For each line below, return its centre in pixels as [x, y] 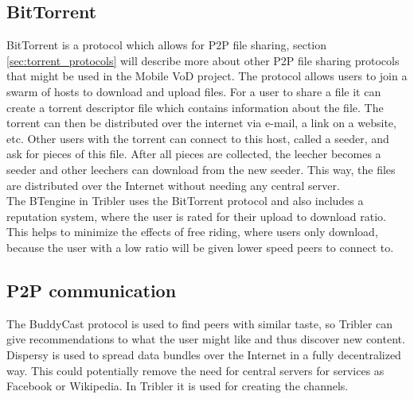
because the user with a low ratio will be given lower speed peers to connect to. [200, 247]
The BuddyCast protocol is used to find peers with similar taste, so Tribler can [200, 323]
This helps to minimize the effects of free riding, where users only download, [192, 232]
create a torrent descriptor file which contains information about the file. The [195, 107]
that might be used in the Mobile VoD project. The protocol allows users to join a [207, 76]
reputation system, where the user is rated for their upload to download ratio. [196, 216]
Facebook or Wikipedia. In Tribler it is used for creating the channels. [178, 386]
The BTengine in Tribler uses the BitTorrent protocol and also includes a [185, 201]
